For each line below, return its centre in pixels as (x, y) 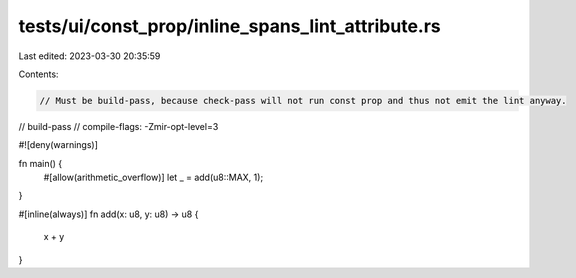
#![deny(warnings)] (58, 145)
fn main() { (40, 163)
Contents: (38, 74)
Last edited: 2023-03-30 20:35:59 (89, 56)
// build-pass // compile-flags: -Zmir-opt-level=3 (118, 126)
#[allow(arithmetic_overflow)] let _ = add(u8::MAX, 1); (153, 177)
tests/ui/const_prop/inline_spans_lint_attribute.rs (230, 26)
